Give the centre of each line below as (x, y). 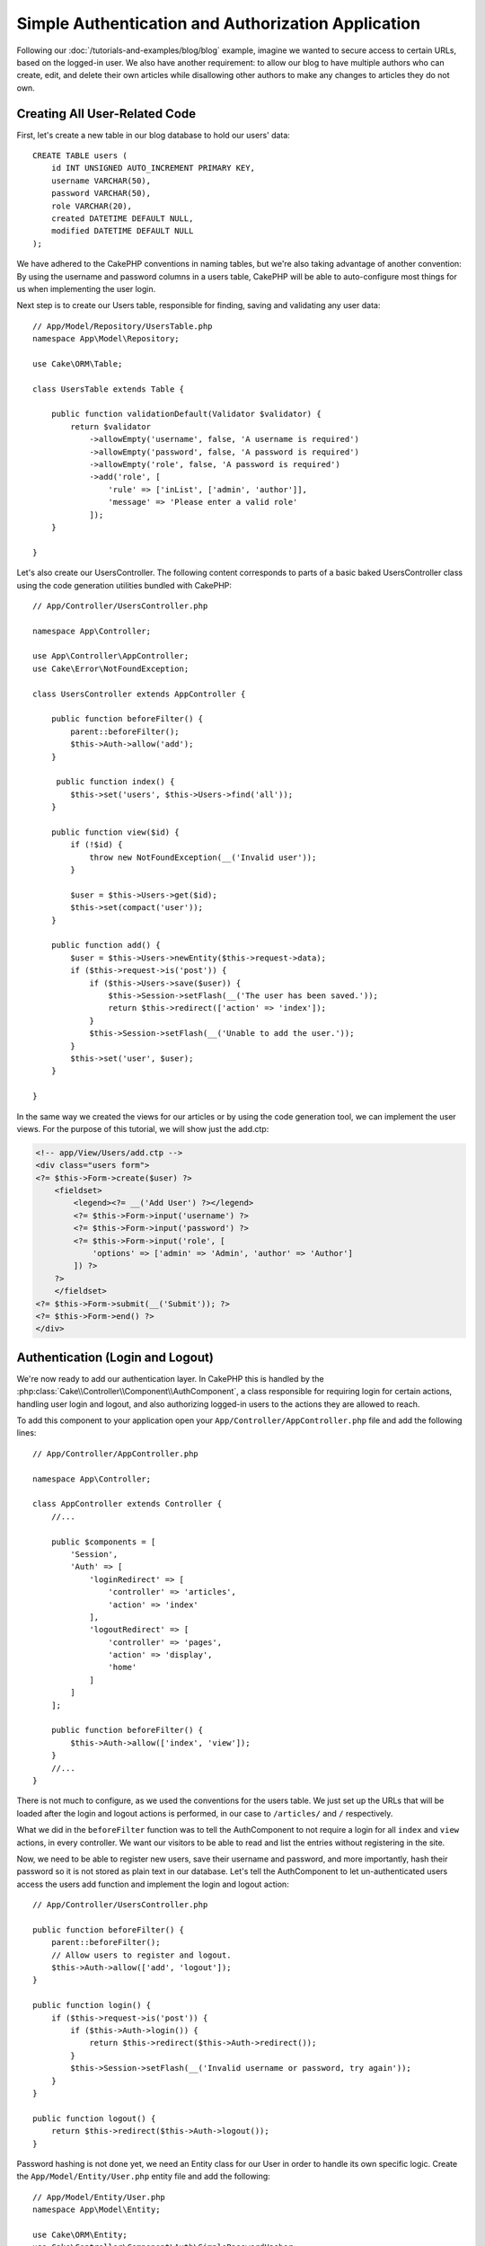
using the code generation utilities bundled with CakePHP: (124, 585)
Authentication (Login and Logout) (115, 1357)
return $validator (111, 426)
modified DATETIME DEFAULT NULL (122, 231)
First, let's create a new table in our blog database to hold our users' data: (154, 135)
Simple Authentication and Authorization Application (219, 23)
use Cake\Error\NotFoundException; (111, 668)
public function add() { (106, 945)
